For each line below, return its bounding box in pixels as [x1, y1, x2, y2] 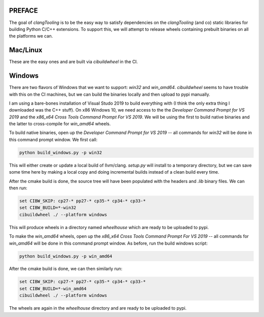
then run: [9, 185, 28, 191]
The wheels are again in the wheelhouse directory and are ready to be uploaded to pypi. [9, 305, 187, 311]
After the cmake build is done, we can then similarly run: [9, 266, 122, 272]
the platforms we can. [9, 33, 53, 39]
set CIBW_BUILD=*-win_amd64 [19, 286, 87, 291]
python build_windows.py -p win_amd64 [19, 253, 112, 259]
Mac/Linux [9, 46, 43, 54]
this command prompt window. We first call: [9, 136, 98, 142]
